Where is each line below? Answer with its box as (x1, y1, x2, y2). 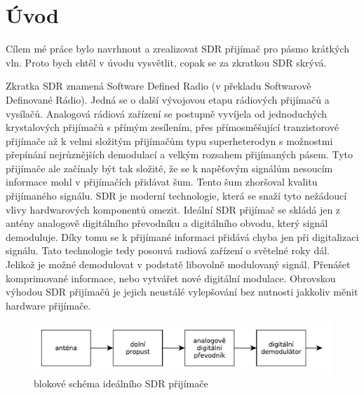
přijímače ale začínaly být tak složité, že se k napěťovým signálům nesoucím (6, 160, 333, 175)
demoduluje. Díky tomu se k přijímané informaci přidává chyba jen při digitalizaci (6, 229, 359, 244)
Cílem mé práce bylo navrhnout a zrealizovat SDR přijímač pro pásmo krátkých (6, 41, 349, 56)
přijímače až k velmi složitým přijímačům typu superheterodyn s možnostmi (6, 133, 333, 148)
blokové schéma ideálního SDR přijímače (34, 376, 208, 391)
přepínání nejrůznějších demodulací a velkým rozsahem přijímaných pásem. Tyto (6, 147, 353, 162)
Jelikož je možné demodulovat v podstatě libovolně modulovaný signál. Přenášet (6, 257, 351, 272)
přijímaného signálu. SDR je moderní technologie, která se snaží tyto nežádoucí (6, 188, 347, 203)
